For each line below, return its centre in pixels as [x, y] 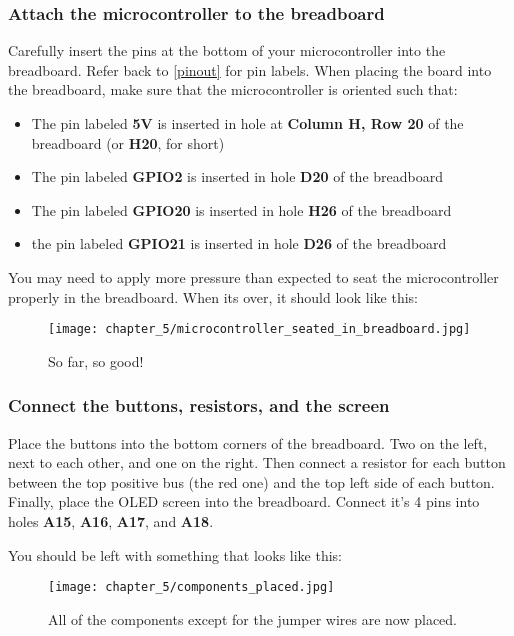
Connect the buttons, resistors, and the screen [199, 405]
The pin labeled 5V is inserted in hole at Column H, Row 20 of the [247, 123]
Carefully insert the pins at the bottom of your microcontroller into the [227, 50]
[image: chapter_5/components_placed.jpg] [191, 587]
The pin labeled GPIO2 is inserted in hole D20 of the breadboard [237, 176]
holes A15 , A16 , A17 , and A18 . [111, 521]
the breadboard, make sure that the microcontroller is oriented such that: [233, 89]
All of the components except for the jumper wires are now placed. [253, 618]
